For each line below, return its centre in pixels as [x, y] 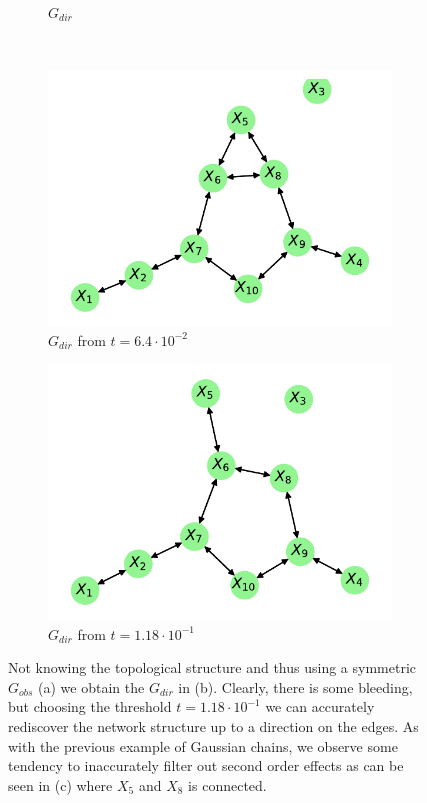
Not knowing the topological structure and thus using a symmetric [212, 667]
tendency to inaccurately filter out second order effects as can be [206, 765]
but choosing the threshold [90, 706]
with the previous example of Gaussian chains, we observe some [203, 745]
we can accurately [320, 706]
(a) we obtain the [91, 686]
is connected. [227, 784]
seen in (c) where [60, 784]
